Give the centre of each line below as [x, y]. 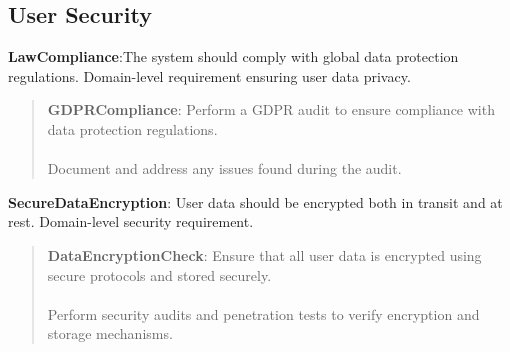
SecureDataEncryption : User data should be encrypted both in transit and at [255, 201]
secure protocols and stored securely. [159, 274]
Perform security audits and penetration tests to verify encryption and [263, 313]
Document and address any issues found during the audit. [224, 168]
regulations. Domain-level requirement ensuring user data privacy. [209, 75]
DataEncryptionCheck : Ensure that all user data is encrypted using [264, 254]
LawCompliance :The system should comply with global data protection [233, 56]
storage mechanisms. [110, 333]
